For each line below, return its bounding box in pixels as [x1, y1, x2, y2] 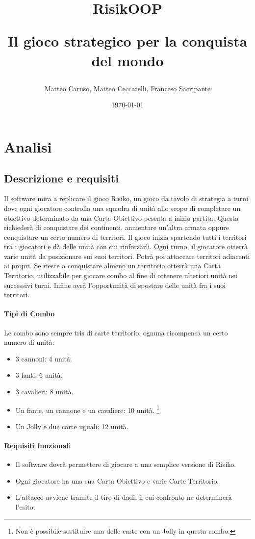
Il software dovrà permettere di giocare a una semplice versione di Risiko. [15, 459, 236, 469]
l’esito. [15, 502, 35, 512]
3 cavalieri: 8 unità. [15, 386, 74, 397]
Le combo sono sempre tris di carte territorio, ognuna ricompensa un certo [4, 327, 228, 337]
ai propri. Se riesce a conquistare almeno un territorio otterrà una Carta [4, 260, 221, 271]
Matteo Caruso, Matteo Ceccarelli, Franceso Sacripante [44, 83, 211, 93]
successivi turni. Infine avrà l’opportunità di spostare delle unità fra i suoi [4, 280, 226, 290]
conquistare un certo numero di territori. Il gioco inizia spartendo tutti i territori [4, 231, 247, 242]
